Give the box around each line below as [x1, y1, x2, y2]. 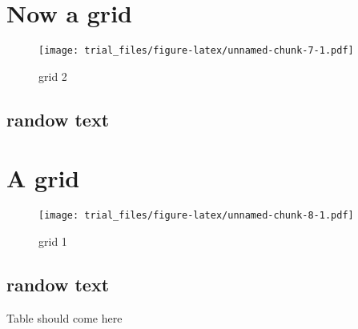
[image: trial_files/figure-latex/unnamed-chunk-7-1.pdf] [38, 45, 354, 57]
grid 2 [38, 67, 67, 84]
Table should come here [6, 309, 123, 326]
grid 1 [38, 232, 67, 249]
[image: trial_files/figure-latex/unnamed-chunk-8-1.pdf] [38, 210, 354, 222]
